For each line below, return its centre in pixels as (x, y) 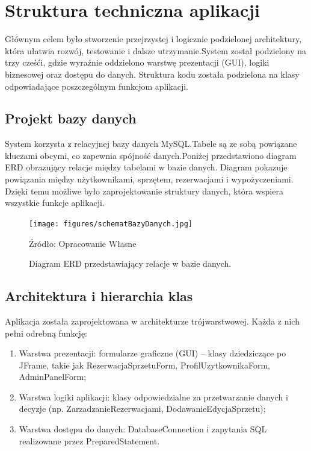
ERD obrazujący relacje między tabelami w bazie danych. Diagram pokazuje (146, 167)
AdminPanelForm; (53, 377)
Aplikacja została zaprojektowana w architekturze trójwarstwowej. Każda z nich (152, 321)
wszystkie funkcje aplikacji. (55, 203)
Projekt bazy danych (71, 118)
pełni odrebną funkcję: (46, 333)
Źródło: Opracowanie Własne (83, 243)
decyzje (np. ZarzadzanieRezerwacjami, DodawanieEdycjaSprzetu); (142, 409)
